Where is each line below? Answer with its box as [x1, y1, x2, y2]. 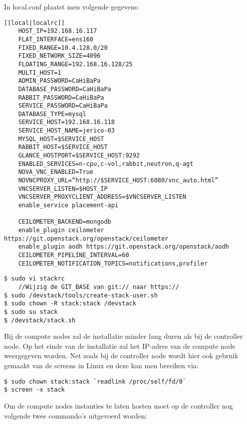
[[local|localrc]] [4, 19, 65, 26]
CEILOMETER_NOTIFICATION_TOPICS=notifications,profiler [18, 260, 208, 267]
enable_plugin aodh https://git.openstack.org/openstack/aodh [18, 243, 230, 251]
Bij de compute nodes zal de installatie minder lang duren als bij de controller [4, 331, 243, 341]
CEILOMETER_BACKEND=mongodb [18, 218, 111, 226]
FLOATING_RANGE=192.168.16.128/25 [18, 60, 133, 68]
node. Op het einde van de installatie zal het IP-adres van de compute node [4, 340, 236, 351]
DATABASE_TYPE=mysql [18, 110, 86, 118]
